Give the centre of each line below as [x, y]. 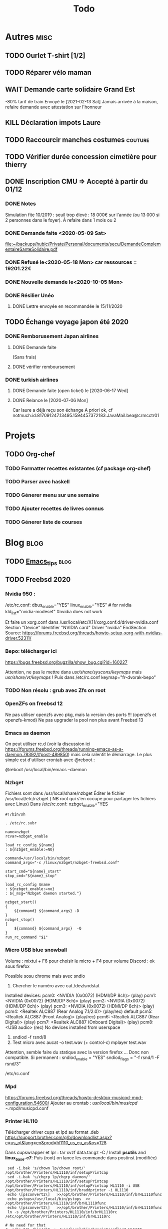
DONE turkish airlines [32, 380]
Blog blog [24, 543]
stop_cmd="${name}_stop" [31, 876]
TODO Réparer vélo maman [48, 72]
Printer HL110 [21, 1121]
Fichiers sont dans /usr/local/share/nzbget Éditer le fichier [65, 793]
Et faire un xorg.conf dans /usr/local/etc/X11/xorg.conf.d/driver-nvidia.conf [82, 622]
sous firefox [17, 966]
